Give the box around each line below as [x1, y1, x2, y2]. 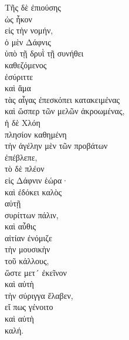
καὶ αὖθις [5, 220, 36, 232]
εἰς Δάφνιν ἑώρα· [5, 174, 69, 186]
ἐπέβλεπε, [5, 151, 38, 163]
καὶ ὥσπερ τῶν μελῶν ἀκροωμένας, [5, 105, 125, 117]
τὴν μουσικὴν [5, 243, 50, 255]
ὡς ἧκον [5, 12, 32, 25]
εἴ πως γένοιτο [5, 301, 53, 313]
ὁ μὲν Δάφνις [5, 35, 51, 48]
